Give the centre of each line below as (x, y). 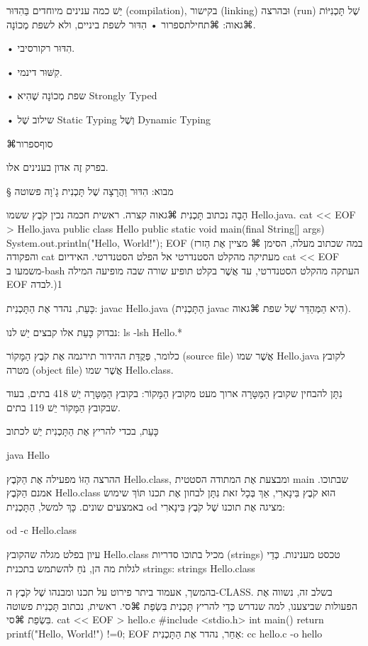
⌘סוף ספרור (30, 143)
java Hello (28, 455)
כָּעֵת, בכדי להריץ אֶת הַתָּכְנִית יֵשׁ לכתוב (83, 431)
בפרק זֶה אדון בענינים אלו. (57, 167)
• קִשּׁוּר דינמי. (34, 71)
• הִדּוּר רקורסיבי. (41, 48)
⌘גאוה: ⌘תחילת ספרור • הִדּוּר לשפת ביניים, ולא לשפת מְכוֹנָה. (131, 24)
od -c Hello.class (41, 530)
